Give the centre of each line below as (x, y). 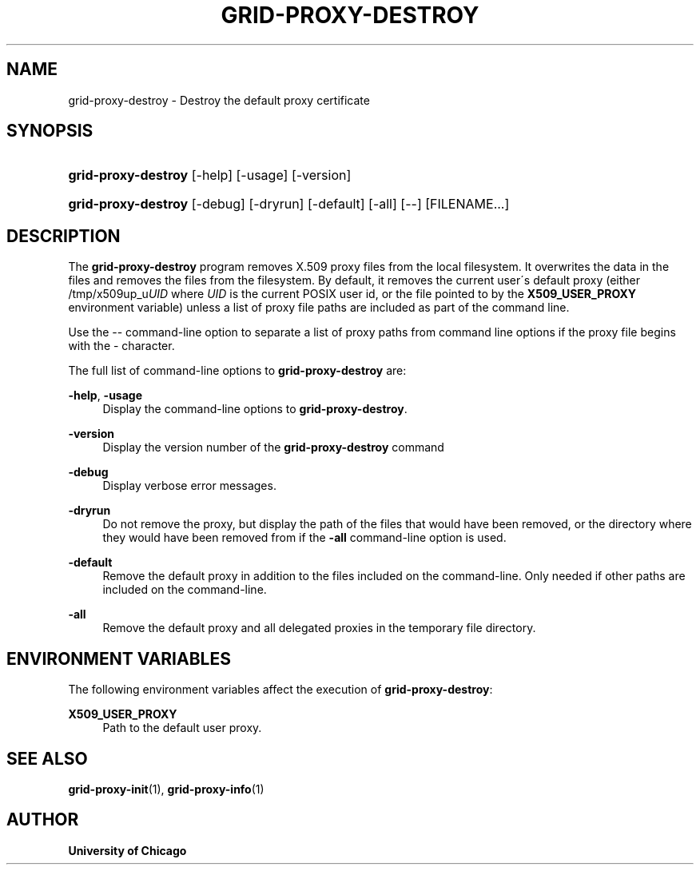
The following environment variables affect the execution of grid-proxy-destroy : (280, 690)
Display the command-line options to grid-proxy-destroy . (255, 409)
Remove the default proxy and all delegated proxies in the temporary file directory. (319, 628)
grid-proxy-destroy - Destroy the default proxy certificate (219, 100)
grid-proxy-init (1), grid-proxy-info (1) (166, 789)
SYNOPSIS (50, 131)
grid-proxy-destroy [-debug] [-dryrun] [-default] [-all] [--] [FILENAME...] (289, 204)
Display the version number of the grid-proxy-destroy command (273, 447)
